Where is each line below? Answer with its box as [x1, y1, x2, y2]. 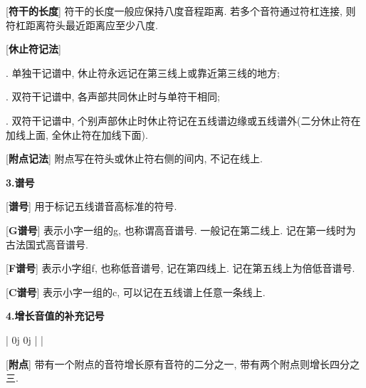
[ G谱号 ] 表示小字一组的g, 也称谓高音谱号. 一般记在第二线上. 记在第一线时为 [6, 222, 356, 237]
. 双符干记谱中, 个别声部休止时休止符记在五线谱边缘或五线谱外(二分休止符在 [6, 112, 361, 127]
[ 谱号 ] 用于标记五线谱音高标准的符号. [6, 199, 177, 214]
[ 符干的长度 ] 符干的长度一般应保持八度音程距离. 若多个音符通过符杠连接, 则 [6, 4, 356, 18]
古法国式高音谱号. [6, 236, 88, 251]
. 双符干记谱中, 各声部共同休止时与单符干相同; [6, 89, 220, 104]
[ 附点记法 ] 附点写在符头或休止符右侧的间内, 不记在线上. [6, 151, 263, 166]
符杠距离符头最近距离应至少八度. [6, 17, 158, 32]
